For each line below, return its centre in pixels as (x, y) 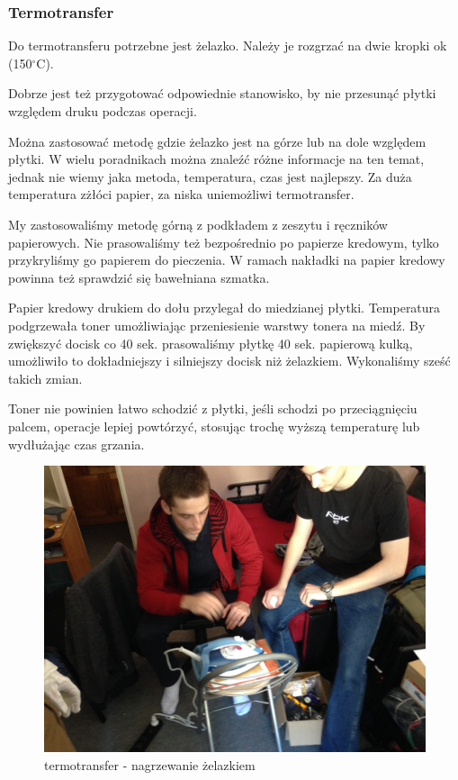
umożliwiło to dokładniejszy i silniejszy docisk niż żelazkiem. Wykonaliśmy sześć (229, 361)
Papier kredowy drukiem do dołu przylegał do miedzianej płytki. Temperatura (225, 308)
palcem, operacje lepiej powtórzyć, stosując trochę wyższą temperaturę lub (214, 426)
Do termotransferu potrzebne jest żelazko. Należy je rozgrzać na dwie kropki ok (228, 45)
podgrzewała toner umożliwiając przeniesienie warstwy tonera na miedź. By (217, 325)
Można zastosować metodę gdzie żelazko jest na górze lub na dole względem (217, 141)
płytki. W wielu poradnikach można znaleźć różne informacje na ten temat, (216, 159)
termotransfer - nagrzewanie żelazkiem (150, 764)
